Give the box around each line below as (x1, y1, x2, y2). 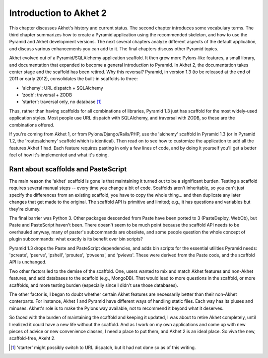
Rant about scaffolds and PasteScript (9, 165, 127, 173)
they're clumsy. (9, 206, 41, 212)
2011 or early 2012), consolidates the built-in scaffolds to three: (9, 76, 138, 82)
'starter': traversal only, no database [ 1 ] (21, 99, 102, 105)
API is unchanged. (9, 259, 47, 265)
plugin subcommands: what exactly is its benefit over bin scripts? (9, 236, 143, 242)
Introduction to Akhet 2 (9, 7, 107, 18)
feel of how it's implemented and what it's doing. (9, 152, 109, 158)
